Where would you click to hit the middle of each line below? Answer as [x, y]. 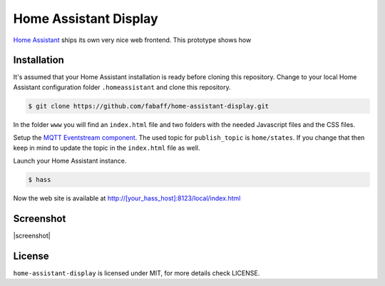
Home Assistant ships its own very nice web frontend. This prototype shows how [132, 40]
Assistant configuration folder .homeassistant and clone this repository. [122, 87]
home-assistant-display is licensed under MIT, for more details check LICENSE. [137, 273]
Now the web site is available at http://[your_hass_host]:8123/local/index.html [127, 198]
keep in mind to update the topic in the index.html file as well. [107, 148]
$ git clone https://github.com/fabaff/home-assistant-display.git [149, 106]
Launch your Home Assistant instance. [70, 160]
